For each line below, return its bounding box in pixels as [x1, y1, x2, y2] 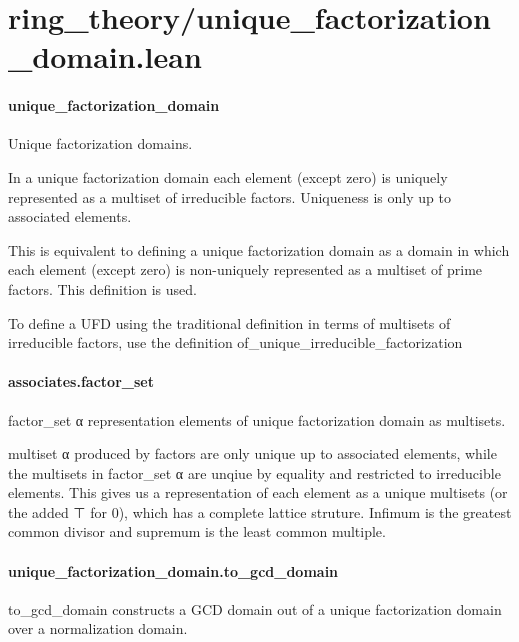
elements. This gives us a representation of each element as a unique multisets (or [8, 482, 508, 503]
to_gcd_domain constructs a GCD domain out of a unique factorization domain [8, 598, 502, 619]
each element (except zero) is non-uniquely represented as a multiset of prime [8, 259, 483, 280]
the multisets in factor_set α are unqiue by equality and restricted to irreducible [8, 462, 501, 483]
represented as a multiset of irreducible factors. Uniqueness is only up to [8, 186, 451, 207]
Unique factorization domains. [8, 133, 193, 154]
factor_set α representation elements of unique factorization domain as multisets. [8, 409, 506, 430]
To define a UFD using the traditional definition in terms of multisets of [8, 312, 451, 333]
